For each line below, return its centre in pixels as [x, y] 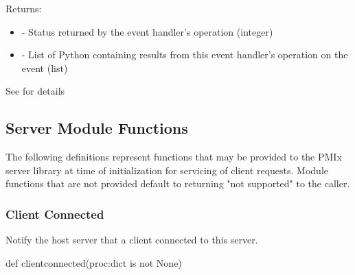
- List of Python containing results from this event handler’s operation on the [185, 55]
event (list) [45, 68]
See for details [35, 91]
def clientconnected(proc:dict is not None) [94, 262]
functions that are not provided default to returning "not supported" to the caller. [178, 183]
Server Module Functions [97, 128]
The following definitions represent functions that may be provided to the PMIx [174, 157]
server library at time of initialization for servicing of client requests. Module [167, 170]
